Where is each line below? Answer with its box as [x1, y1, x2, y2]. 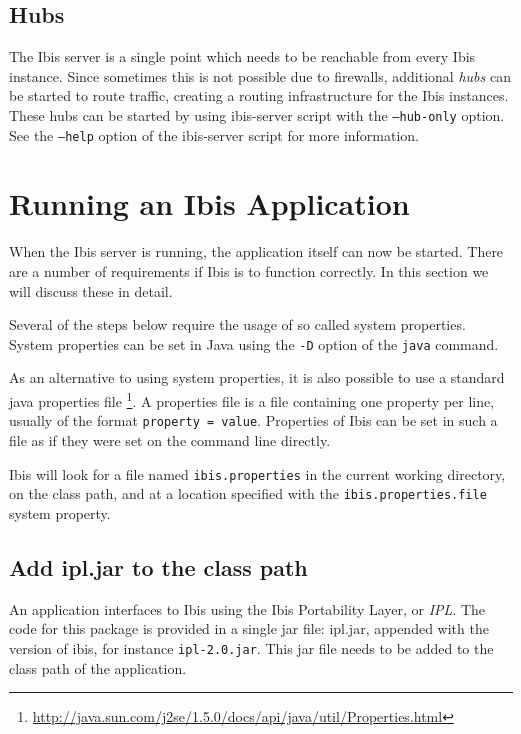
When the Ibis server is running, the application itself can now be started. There [9, 241, 504, 262]
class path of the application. [9, 657, 187, 678]
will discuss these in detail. [9, 280, 173, 301]
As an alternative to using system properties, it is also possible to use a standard [9, 367, 505, 388]
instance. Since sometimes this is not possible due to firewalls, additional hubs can [9, 65, 511, 86]
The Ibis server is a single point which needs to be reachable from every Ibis [9, 46, 476, 67]
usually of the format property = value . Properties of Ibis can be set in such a [9, 410, 498, 431]
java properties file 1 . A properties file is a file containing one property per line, [9, 388, 495, 411]
